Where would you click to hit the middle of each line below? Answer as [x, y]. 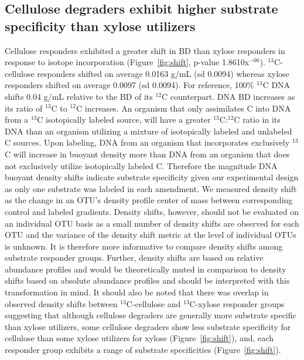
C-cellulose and [153, 303]
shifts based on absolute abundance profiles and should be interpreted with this [147, 280]
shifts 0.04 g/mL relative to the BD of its [79, 96]
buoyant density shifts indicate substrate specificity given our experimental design [152, 177]
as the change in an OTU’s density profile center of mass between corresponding [149, 200]
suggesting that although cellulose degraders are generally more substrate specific [151, 315]
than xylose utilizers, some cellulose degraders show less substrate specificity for [148, 326]
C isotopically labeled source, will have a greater [124, 120]
